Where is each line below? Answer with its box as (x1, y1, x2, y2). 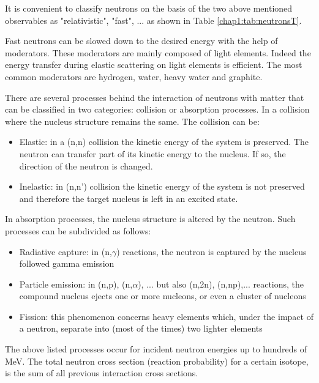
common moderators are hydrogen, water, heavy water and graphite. (5, 70, 263, 83)
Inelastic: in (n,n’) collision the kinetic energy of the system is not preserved (19, 180, 305, 193)
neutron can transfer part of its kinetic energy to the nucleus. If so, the (19, 147, 286, 160)
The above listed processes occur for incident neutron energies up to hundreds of (5, 343, 307, 355)
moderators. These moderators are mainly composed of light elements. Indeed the (5, 46, 311, 59)
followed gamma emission (19, 257, 114, 270)
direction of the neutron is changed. (19, 159, 153, 172)
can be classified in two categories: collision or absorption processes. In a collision (5, 103, 310, 116)
